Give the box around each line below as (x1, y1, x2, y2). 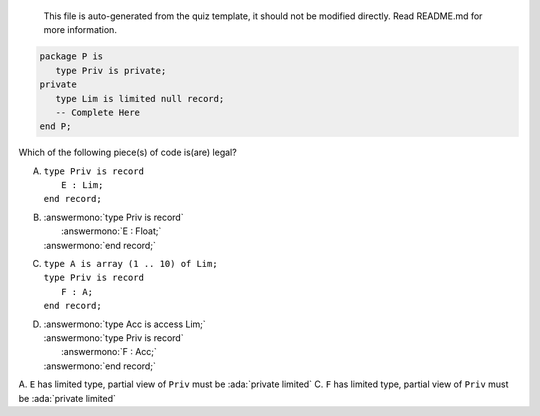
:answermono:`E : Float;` (61, 225, 162, 237)
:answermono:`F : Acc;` (61, 346, 157, 358)
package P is (39, 51, 104, 62)
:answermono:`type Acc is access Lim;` (43, 318, 207, 330)
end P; (39, 121, 72, 132)
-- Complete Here (55, 106, 140, 118)
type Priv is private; (55, 65, 167, 76)
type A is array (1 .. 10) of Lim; (43, 258, 219, 270)
